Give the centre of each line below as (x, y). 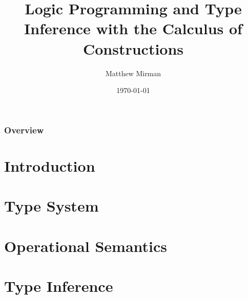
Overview (24, 130)
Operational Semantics (86, 246)
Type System (51, 206)
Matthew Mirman (133, 73)
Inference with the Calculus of (133, 28)
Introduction (50, 165)
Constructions (133, 48)
